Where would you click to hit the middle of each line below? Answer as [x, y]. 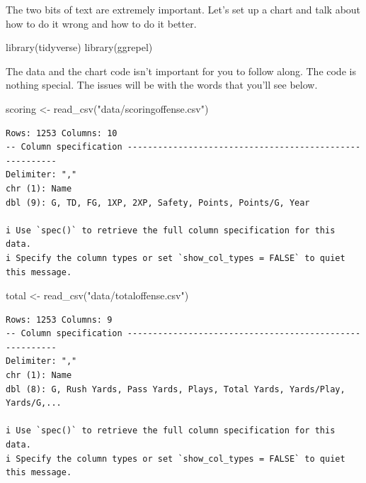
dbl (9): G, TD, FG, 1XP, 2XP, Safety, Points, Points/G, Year [158, 202]
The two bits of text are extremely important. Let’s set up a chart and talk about [183, 9]
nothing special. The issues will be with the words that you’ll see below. [162, 85]
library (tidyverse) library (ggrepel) [79, 47]
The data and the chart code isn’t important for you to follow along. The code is [181, 71]
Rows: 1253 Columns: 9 [59, 320]
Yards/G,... [34, 403]
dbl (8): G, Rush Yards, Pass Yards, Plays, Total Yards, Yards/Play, [176, 389]
